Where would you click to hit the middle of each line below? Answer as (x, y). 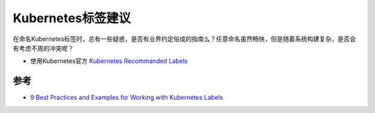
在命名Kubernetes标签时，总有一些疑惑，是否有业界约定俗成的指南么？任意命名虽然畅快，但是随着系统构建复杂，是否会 (184, 39)
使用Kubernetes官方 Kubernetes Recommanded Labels (109, 61)
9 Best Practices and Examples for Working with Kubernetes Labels (127, 98)
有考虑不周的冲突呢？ (43, 48)
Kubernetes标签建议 (72, 18)
